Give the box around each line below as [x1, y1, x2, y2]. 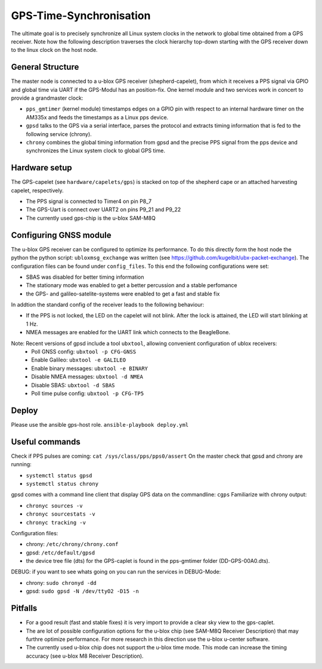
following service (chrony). [26, 130, 92, 137]
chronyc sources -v [26, 502, 83, 509]
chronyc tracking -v [26, 519, 86, 526]
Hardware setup [11, 163, 72, 173]
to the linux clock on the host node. [11, 47, 98, 54]
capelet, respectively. [11, 187, 64, 194]
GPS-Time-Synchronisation [11, 9, 151, 22]
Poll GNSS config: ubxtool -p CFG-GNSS [31, 348, 137, 355]
